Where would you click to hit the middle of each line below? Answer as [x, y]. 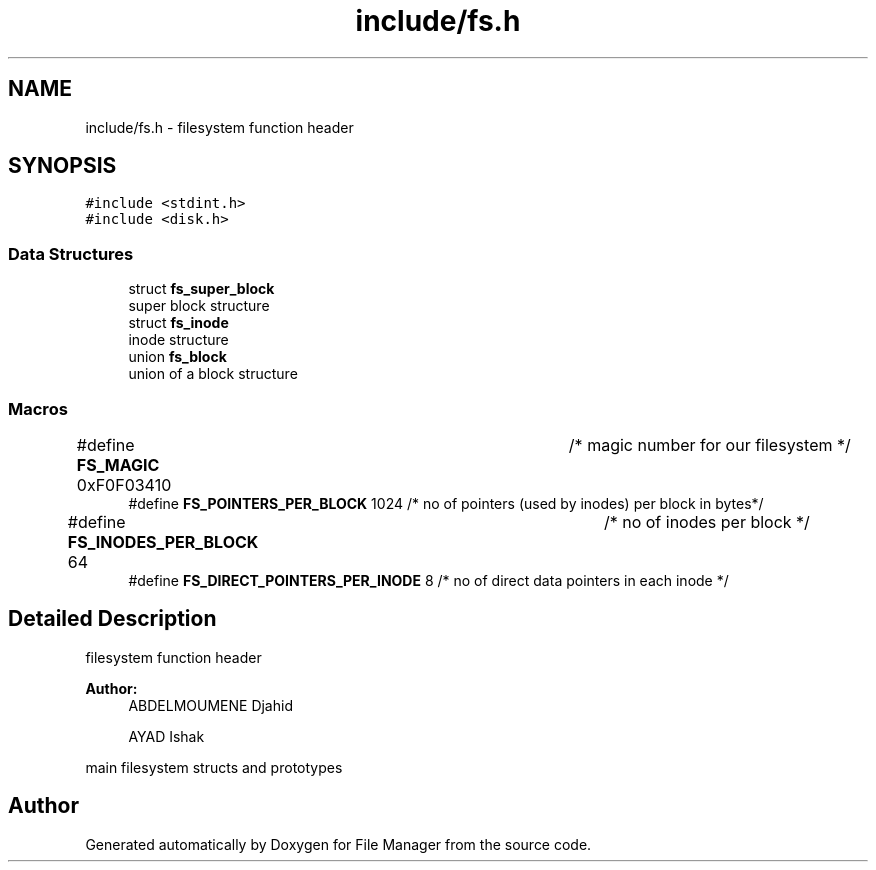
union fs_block [177, 357]
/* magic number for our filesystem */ [709, 444]
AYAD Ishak [166, 736]
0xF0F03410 [124, 484]
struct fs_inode [178, 323]
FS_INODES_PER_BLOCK [163, 541]
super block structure [199, 306]
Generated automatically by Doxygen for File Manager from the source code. [338, 844]
